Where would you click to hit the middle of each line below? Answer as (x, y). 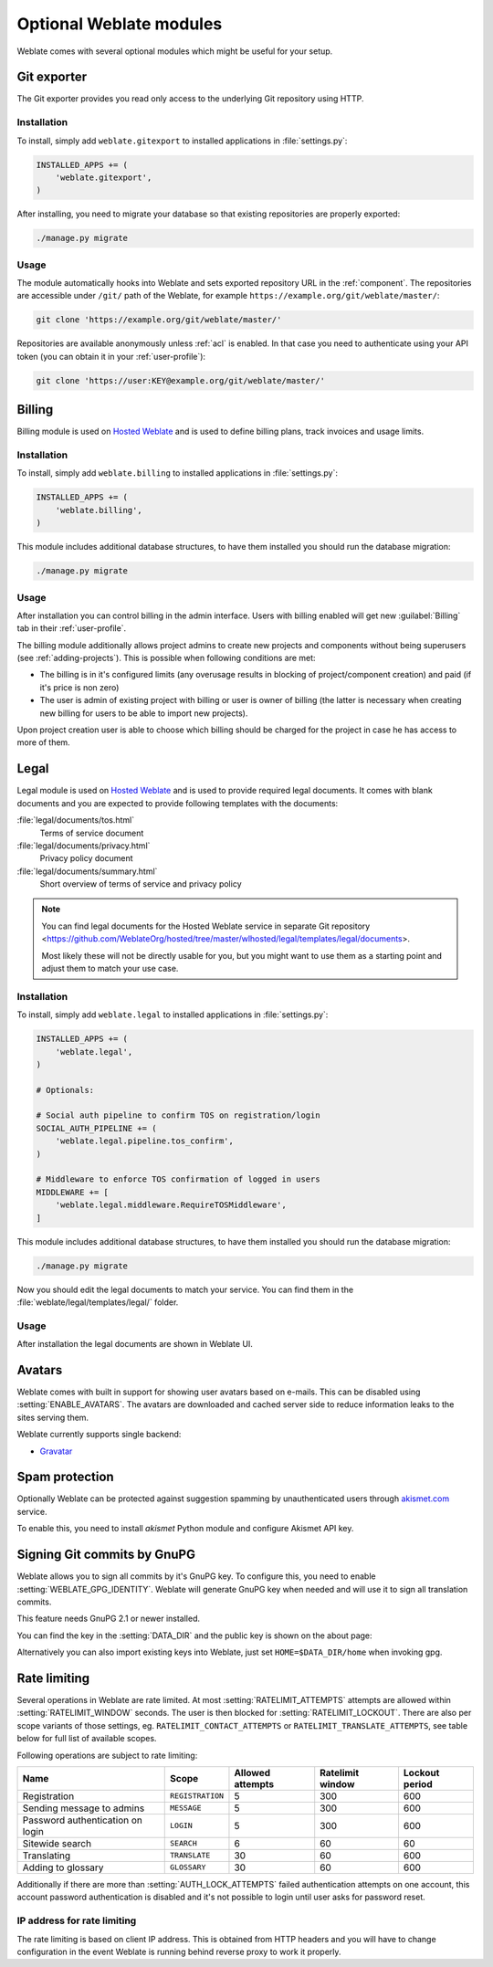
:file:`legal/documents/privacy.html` (84, 846)
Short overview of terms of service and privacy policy (141, 884)
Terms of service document (92, 833)
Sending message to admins (84, 1808)
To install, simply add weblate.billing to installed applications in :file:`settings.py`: (177, 473)
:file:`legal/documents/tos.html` (76, 820)
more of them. (43, 742)
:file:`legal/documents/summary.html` (87, 871)
